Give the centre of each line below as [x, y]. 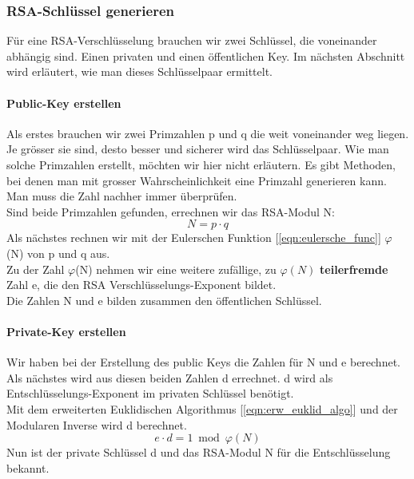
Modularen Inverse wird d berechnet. [97, 424]
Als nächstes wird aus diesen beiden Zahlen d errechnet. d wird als [170, 377]
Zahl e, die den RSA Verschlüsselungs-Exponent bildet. [141, 285]
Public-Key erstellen [64, 103]
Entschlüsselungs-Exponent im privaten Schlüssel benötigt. [150, 393]
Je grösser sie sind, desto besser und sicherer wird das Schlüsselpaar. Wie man [198, 149]
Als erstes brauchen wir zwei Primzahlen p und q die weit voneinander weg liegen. [208, 133]
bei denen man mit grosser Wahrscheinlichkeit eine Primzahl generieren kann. [197, 180]
